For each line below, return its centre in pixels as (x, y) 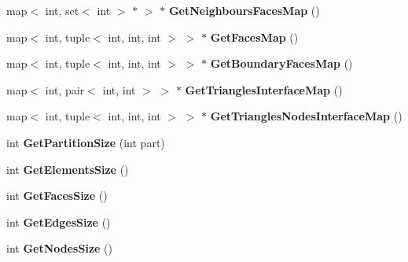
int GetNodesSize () (59, 248)
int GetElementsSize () (68, 169)
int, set (62, 10)
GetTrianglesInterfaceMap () (264, 89)
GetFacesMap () (254, 37)
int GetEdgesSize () (59, 221)
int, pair (65, 89)
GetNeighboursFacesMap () (244, 10)
